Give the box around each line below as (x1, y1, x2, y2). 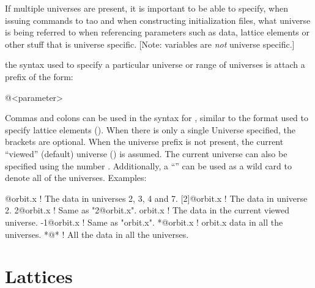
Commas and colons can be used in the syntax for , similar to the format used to (5, 111, 308, 124)
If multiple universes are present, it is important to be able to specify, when (5, 2, 288, 14)
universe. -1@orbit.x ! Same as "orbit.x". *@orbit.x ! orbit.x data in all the (5, 215, 283, 228)
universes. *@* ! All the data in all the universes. (5, 227, 189, 240)
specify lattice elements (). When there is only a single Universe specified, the (5, 123, 295, 136)
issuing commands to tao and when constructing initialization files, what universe (5, 13, 311, 26)
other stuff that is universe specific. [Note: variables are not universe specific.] (5, 37, 295, 50)
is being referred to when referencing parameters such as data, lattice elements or (5, 26, 310, 39)
